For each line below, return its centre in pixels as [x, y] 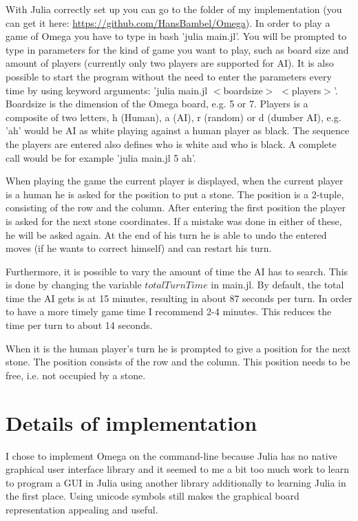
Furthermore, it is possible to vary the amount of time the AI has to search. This [177, 271]
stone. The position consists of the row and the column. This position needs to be [178, 362]
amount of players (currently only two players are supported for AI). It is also [170, 63]
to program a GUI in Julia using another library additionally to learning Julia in [176, 482]
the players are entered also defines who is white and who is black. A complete [171, 143]
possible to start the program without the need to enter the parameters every [169, 76]
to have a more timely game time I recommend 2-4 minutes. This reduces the [169, 311]
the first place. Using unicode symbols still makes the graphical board [152, 496]
